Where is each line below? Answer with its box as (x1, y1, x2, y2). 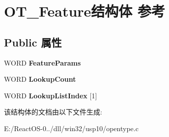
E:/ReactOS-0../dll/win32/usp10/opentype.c (4, 123, 139, 133)
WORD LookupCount (4, 74, 76, 84)
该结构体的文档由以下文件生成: (4, 107, 102, 117)
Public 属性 (4, 34, 62, 49)
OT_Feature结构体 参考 (4, 1, 166, 21)
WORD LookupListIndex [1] (4, 90, 97, 100)
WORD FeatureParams (4, 57, 81, 68)
